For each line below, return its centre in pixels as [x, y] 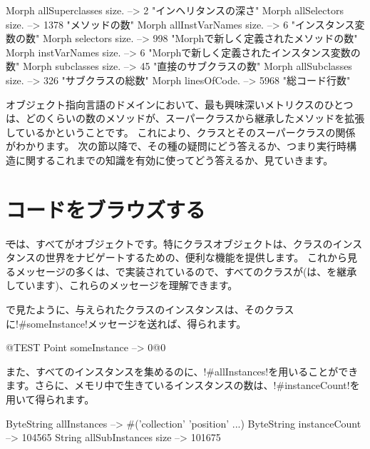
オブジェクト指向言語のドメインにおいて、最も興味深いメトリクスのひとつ [180, 104]
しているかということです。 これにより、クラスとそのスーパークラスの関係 [181, 132]
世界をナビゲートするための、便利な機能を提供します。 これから [196, 257]
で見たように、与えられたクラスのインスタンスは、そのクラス [150, 309]
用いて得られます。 [50, 399]
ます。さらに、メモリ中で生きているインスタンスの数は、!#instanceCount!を [183, 385]
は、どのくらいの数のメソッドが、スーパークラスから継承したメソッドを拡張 [185, 118]
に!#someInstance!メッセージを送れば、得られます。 [126, 323]
